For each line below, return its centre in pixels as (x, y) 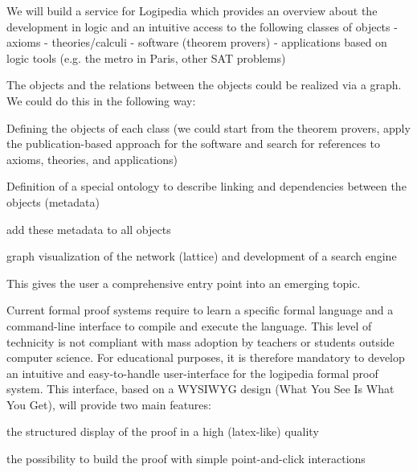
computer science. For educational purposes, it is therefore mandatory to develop (206, 357)
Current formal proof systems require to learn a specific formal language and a (200, 310)
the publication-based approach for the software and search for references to (193, 144)
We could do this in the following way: (101, 100)
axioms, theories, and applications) (92, 159)
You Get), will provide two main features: (109, 404)
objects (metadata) (53, 201)
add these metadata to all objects (89, 229)
